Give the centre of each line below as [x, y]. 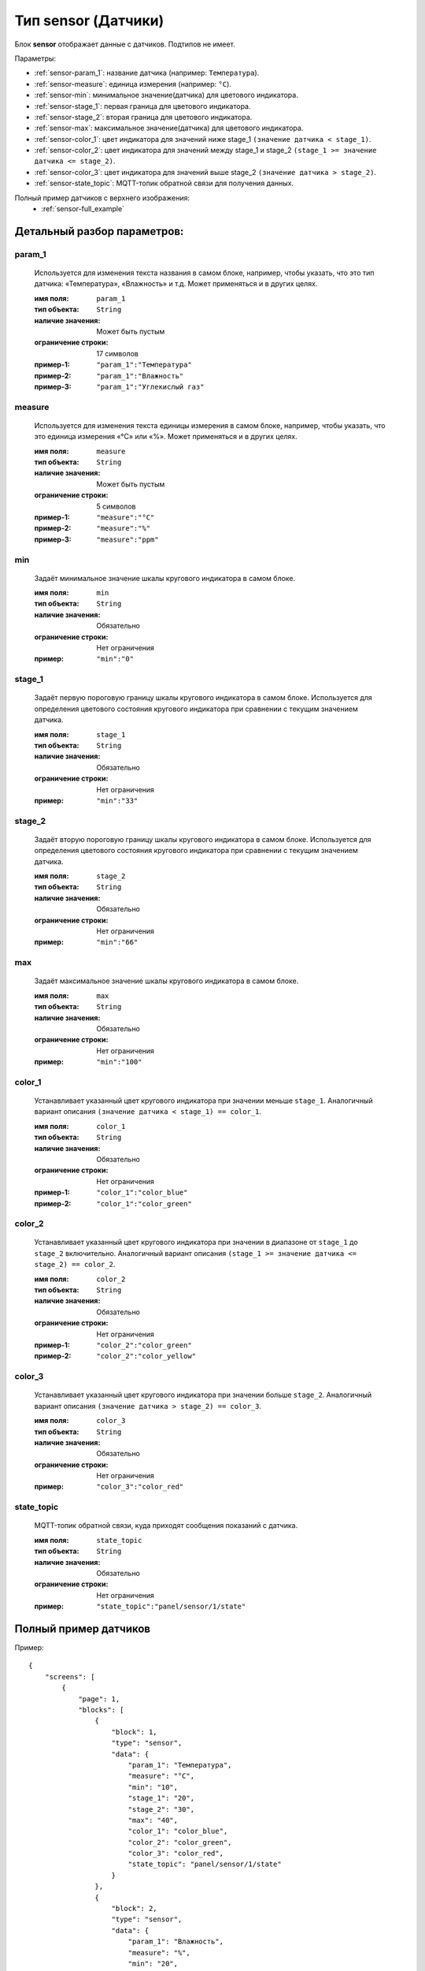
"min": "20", [153, 1964]
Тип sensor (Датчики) [89, 20]
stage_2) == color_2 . [75, 1265]
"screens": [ [70, 1677]
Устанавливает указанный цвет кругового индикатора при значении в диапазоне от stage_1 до [196, 1243]
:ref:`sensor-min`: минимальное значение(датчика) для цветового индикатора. [166, 95]
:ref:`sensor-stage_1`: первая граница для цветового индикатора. [142, 106]
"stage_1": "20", [161, 1798]
